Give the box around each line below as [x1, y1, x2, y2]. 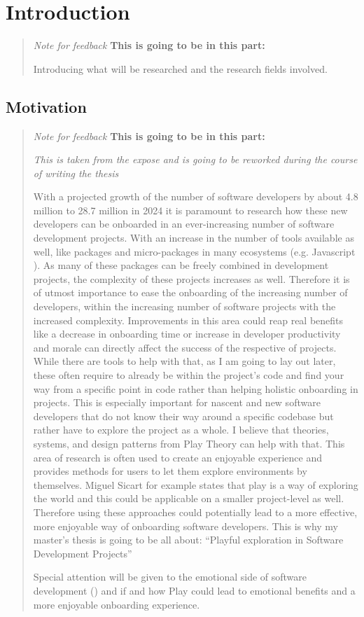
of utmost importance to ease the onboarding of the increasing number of [33, 285, 348, 300]
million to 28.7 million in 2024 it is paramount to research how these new [33, 202, 348, 217]
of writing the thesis [33, 165, 119, 180]
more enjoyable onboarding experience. [33, 597, 200, 611]
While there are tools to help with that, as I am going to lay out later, [33, 354, 336, 368]
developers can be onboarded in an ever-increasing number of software [33, 216, 335, 231]
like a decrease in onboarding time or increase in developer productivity [33, 326, 341, 341]
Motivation [6, 95, 87, 117]
